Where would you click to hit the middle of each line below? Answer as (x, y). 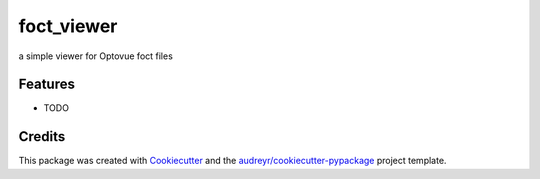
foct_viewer (68, 26)
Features (46, 84)
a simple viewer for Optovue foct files (96, 56)
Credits (42, 136)
